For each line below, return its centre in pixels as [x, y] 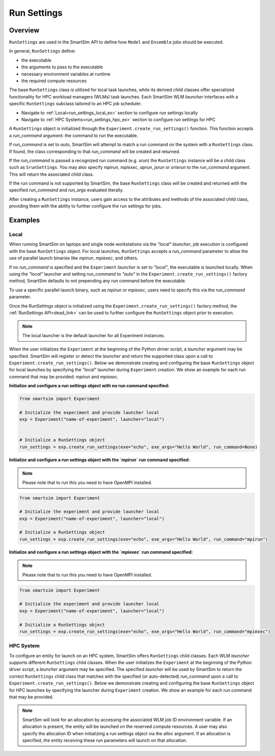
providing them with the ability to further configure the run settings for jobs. [85, 206]
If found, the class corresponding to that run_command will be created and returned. [95, 151]
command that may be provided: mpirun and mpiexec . [64, 377]
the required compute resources [54, 81]
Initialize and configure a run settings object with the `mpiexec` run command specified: [101, 552]
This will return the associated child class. [52, 174]
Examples [25, 220]
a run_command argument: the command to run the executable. [74, 135]
